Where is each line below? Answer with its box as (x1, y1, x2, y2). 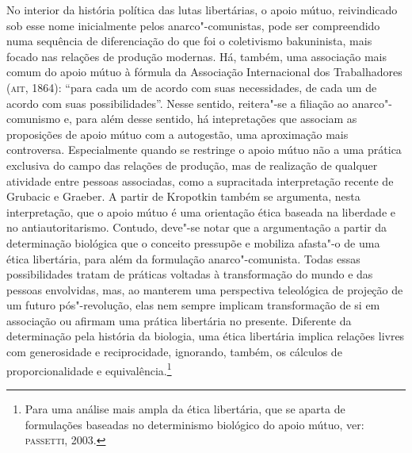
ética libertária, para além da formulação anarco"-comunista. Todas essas (6, 250, 360, 267)
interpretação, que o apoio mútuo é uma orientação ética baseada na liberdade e (6, 203, 395, 220)
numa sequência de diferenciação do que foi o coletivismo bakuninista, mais (6, 33, 372, 49)
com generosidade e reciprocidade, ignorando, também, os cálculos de (6, 344, 342, 360)
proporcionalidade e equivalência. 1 (6, 359, 172, 378)
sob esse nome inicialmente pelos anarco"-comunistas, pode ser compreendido (6, 17, 380, 33)
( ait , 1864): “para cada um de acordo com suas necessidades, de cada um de (6, 79, 377, 95)
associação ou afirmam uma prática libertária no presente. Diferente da (6, 312, 352, 328)
